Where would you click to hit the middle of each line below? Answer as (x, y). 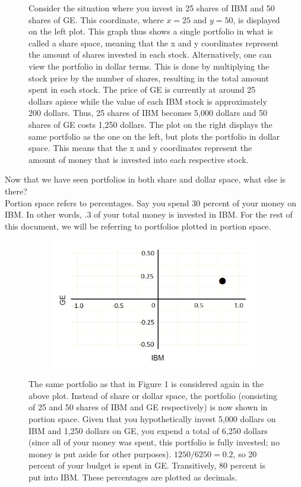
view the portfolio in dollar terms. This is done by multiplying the (149, 66)
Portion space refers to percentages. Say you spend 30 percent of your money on (151, 202)
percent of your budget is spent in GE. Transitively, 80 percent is (147, 465)
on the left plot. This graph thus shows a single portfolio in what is (151, 31)
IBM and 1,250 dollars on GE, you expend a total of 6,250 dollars (148, 430)
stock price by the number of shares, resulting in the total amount (149, 78)
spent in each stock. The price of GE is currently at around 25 (142, 89)
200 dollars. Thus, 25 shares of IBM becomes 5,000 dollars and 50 (148, 113)
